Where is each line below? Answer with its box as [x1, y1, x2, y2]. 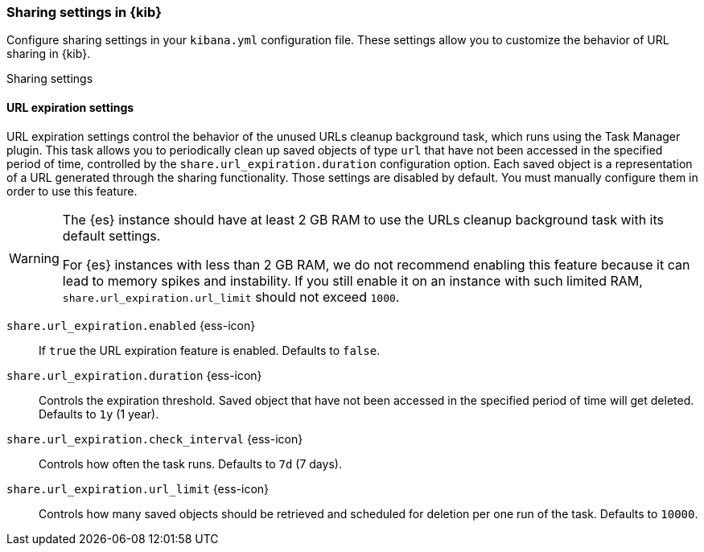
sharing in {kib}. [6, 47, 91, 61]
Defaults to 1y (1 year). [39, 406, 159, 421]
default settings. [62, 227, 161, 244]
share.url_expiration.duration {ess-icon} [6, 368, 262, 382]
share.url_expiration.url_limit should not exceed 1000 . [62, 288, 400, 305]
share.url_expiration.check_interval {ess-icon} [6, 431, 303, 446]
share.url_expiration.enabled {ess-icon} [6, 318, 256, 332]
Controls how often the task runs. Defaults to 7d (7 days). [39, 456, 342, 471]
